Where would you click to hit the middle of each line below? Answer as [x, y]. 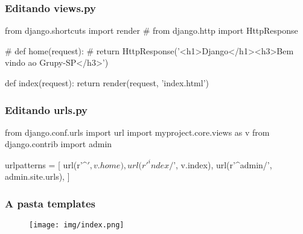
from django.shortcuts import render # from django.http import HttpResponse [151, 30]
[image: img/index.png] [77, 225]
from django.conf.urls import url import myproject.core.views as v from [137, 132]
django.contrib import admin [59, 144]
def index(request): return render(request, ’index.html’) [107, 83]
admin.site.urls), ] [37, 176]
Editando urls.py [46, 109]
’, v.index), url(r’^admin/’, [223, 164]
